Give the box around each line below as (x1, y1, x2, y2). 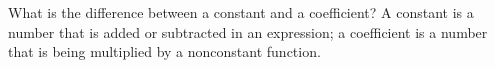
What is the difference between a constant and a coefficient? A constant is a (8, 2, 474, 22)
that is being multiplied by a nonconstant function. (8, 41, 321, 62)
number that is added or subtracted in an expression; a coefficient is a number (8, 21, 488, 42)
